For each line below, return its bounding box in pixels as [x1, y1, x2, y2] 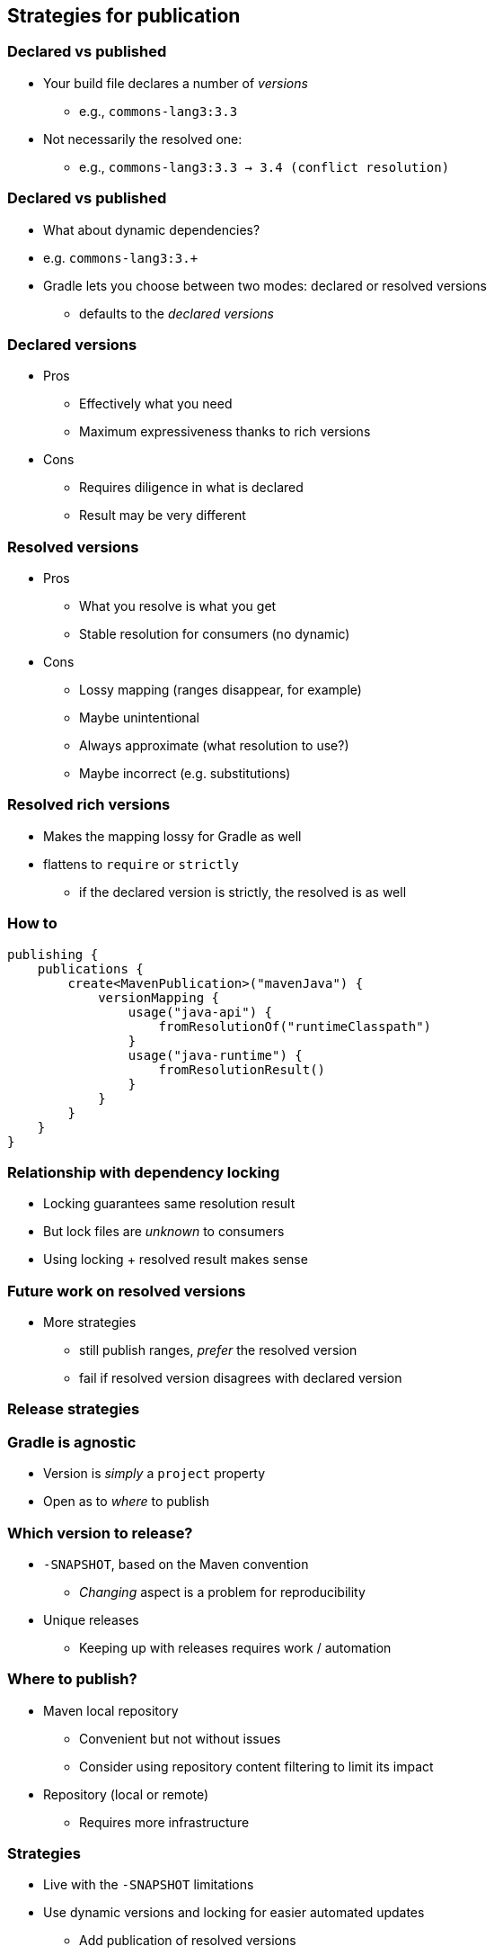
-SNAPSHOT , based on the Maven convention [43, 1556, 309, 1572]
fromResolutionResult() [158, 1062, 326, 1077]
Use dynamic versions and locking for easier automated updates [43, 1905, 425, 1921]
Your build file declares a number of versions [43, 75, 308, 91]
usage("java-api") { [128, 1004, 273, 1019]
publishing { [7, 946, 99, 962]
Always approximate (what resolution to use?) [79, 738, 349, 754]
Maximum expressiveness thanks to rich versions [79, 424, 371, 440]
